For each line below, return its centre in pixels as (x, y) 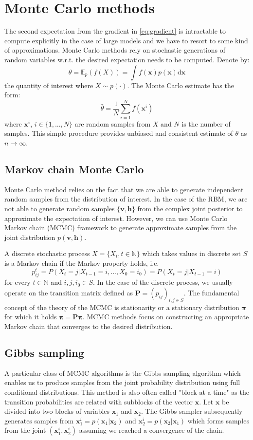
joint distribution (30, 237)
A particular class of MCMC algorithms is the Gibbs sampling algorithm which (123, 373)
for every (18, 282)
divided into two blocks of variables (57, 411)
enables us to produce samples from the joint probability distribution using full (122, 382)
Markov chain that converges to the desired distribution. (89, 326)
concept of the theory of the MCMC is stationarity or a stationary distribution (122, 307)
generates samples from (39, 420)
